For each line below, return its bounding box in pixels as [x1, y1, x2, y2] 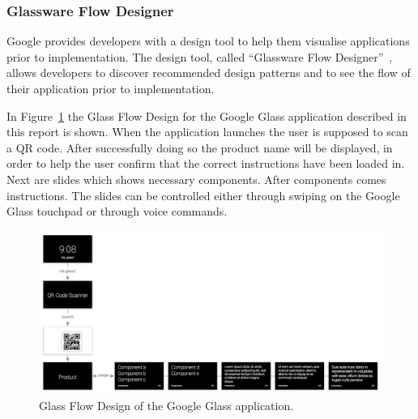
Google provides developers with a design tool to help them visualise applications [6, 32, 410, 49]
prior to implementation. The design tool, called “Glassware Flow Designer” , [6, 48, 393, 65]
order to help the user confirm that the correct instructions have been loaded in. [6, 155, 405, 172]
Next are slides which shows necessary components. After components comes [6, 170, 386, 187]
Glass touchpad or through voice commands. [6, 203, 228, 220]
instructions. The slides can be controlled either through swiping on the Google [6, 186, 400, 203]
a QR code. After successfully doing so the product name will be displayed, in [6, 139, 393, 156]
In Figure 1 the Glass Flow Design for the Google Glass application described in [6, 107, 407, 124]
